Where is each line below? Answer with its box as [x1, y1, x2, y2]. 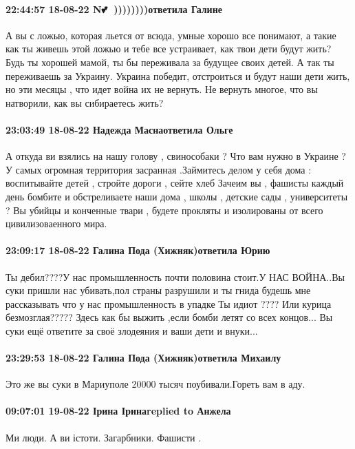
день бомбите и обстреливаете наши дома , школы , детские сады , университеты [6, 189, 348, 203]
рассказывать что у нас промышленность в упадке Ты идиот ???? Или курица [6, 296, 332, 311]
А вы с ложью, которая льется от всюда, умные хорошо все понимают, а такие [6, 28, 336, 42]
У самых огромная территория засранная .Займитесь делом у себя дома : [6, 162, 312, 176]
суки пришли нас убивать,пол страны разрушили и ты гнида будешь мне [6, 283, 311, 297]
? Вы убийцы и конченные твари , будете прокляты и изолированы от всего [6, 202, 323, 217]
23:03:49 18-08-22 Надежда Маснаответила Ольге [6, 122, 233, 136]
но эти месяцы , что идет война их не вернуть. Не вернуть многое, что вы [6, 82, 318, 96]
